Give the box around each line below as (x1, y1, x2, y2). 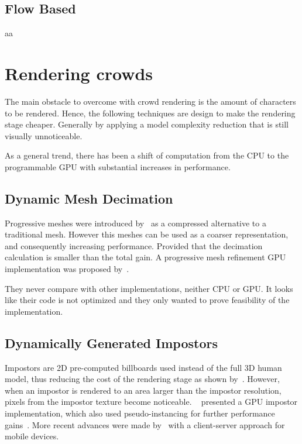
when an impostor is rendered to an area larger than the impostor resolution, (5, 384, 282, 396)
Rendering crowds (5, 61, 153, 85)
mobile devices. (5, 430, 59, 442)
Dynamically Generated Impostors (5, 333, 218, 352)
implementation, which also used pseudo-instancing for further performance (5, 407, 275, 419)
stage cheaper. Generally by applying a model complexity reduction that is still (5, 118, 289, 130)
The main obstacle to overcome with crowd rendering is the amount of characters (5, 95, 296, 107)
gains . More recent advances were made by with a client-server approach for (5, 418, 285, 431)
